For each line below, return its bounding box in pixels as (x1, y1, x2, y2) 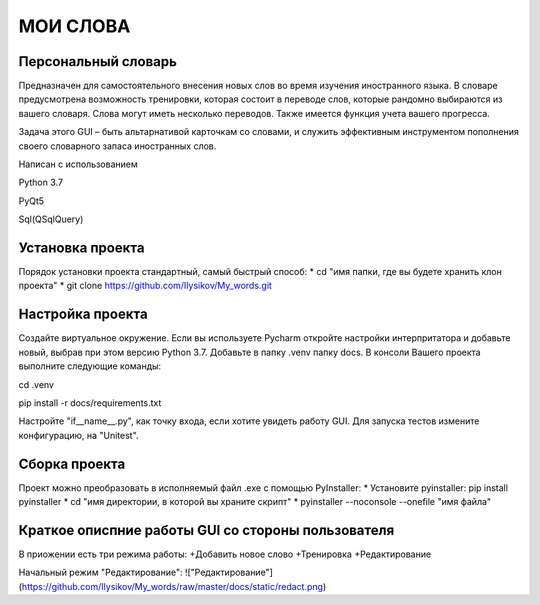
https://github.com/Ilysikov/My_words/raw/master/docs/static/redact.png (21, 580, 324, 592)
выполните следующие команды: (18, 360, 162, 372)
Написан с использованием (18, 158, 139, 170)
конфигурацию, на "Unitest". (18, 429, 139, 441)
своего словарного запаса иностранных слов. (18, 140, 217, 152)
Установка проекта (18, 240, 145, 256)
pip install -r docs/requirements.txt (18, 396, 162, 409)
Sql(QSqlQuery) (18, 213, 84, 225)
